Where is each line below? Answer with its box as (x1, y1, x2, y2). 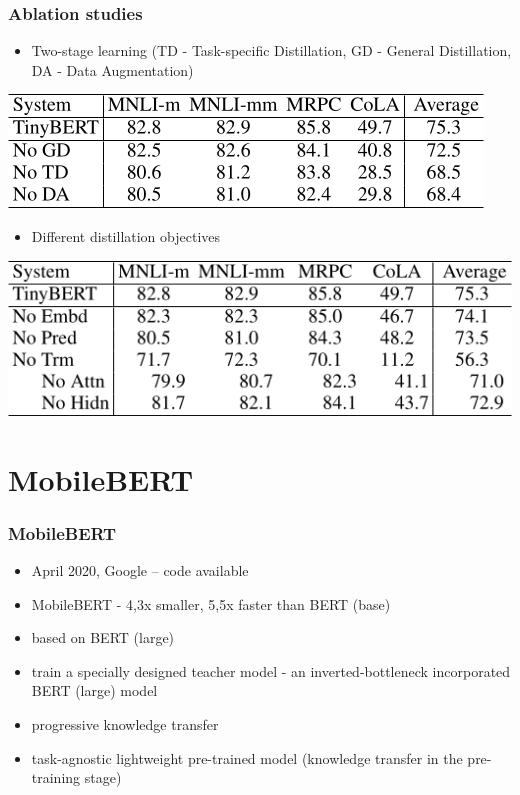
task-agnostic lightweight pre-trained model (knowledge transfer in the (31, 747, 463, 768)
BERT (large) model (31, 680, 158, 701)
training (31, 767, 81, 788)
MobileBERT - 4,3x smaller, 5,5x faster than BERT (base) (31, 593, 391, 614)
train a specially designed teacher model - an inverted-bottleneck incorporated (31, 660, 511, 681)
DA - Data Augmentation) (31, 59, 194, 80)
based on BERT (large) (31, 627, 175, 648)
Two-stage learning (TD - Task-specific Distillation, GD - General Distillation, (31, 40, 512, 61)
